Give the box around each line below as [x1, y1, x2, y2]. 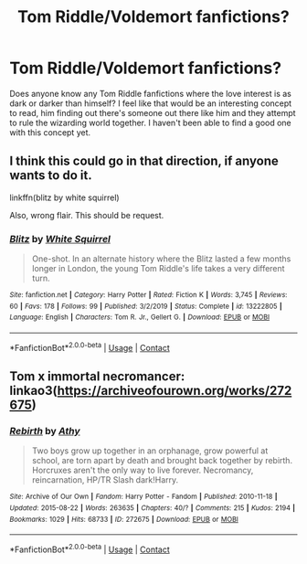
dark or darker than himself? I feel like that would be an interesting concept [9, 98, 292, 109]
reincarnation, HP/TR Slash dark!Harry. [31, 474, 179, 485]
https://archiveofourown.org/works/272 [57, 383, 292, 399]
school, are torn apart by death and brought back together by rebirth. [31, 455, 293, 466]
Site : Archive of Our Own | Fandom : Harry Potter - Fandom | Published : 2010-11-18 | [9, 492, 278, 502]
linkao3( [9, 383, 58, 399]
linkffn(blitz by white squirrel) [9, 192, 121, 203]
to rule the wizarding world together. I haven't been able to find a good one [9, 117, 292, 128]
